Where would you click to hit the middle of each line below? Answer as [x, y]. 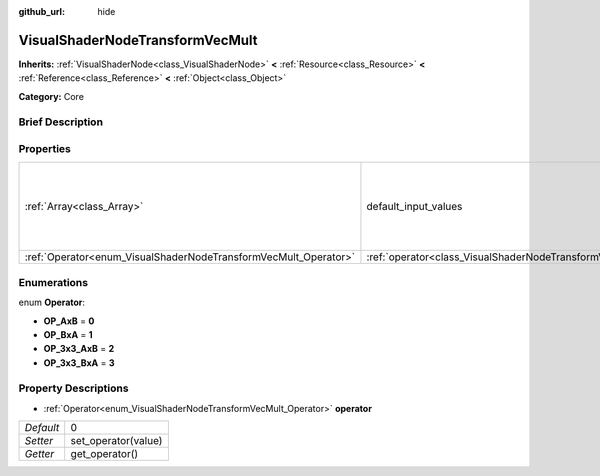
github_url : [41, 11]
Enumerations [53, 282]
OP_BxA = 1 [68, 334]
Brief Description [61, 122]
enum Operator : [51, 302]
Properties [45, 149]
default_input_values [414, 207]
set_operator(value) [116, 441]
